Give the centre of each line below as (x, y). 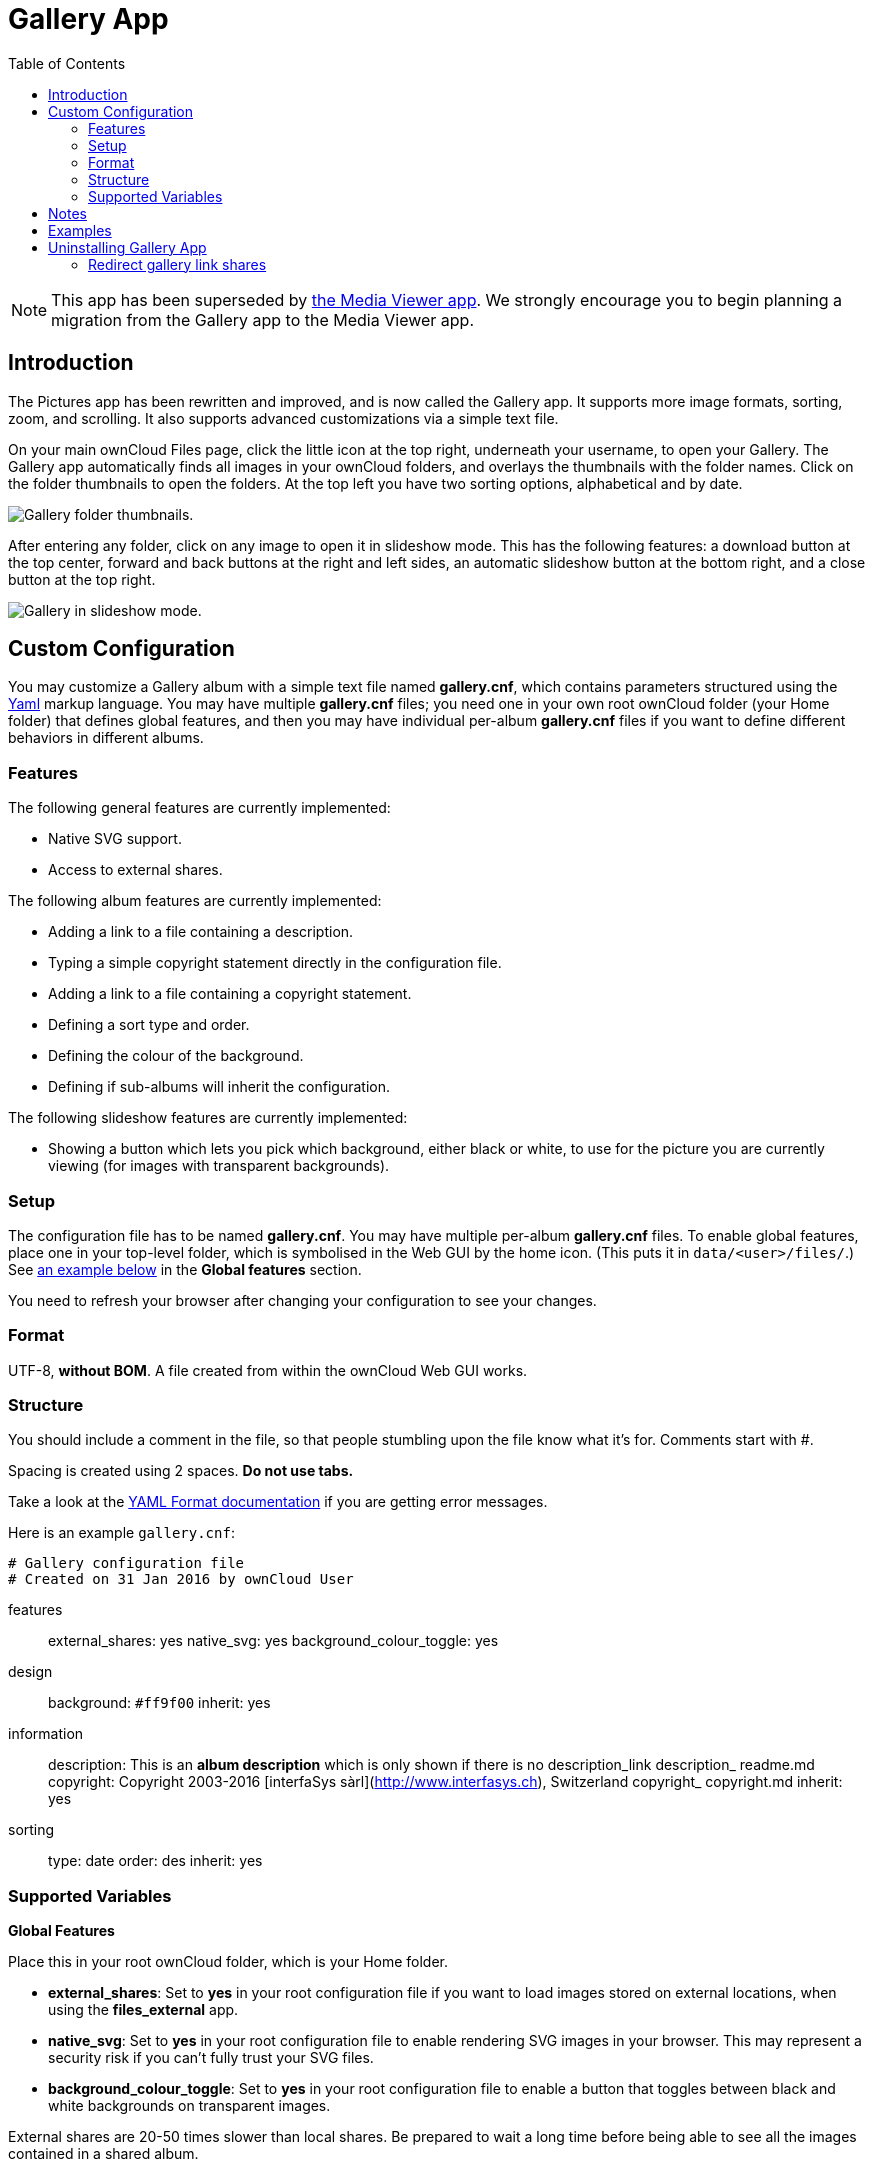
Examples (80, 230)
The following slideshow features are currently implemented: (208, 1118)
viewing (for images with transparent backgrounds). (219, 1166)
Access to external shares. (135, 870)
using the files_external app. (143, 2010)
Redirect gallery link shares (177, 264)
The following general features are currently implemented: (199, 808)
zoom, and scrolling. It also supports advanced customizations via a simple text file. (283, 418)
